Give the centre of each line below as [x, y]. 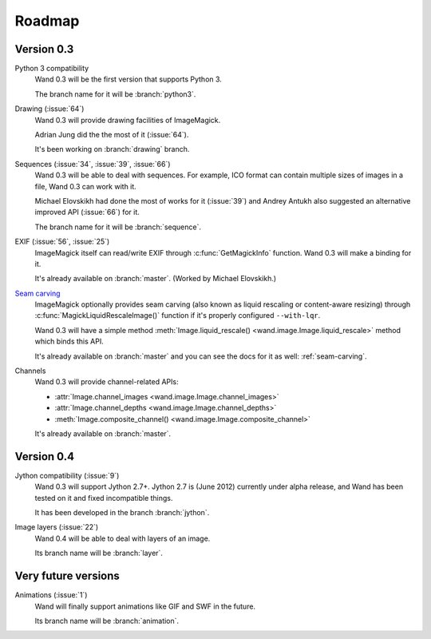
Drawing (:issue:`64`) [49, 109]
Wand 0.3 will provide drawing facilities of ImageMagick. [128, 120]
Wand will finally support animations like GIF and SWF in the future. [145, 606]
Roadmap [47, 21]
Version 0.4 [45, 456]
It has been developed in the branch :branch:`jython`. [122, 513]
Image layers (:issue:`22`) [57, 527]
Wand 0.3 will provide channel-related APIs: [107, 382]
